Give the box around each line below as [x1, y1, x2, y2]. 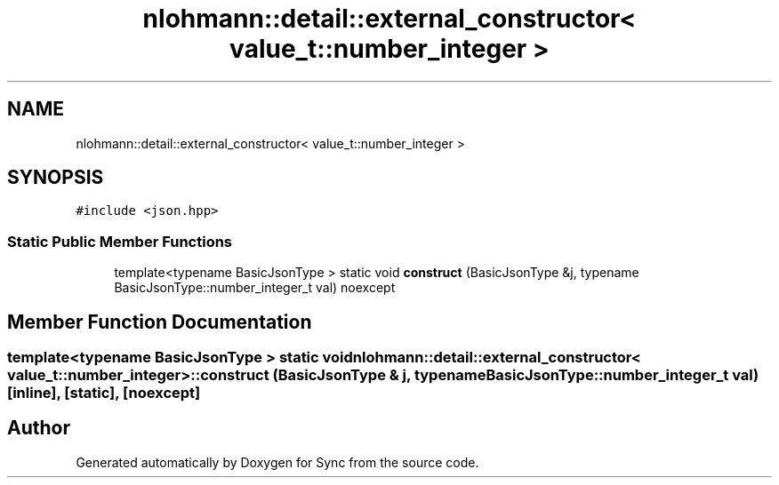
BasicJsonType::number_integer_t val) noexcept [114, 280, 396, 296]
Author [7, 417, 70, 440]
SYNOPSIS [7, 166, 104, 189]
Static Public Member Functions [7, 232, 233, 250]
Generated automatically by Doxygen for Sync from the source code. [76, 454, 479, 470]
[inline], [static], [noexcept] [7, 384, 201, 402]
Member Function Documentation [7, 310, 312, 333]
